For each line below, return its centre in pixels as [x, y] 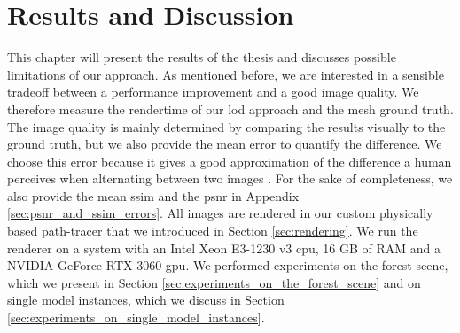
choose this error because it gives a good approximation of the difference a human [230, 161]
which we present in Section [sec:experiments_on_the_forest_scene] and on [214, 282]
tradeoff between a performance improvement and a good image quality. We [213, 92]
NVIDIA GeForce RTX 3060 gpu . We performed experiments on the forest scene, [228, 265]
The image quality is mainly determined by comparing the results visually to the [226, 126]
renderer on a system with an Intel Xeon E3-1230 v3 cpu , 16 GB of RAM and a [224, 248]
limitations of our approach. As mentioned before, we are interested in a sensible [226, 74]
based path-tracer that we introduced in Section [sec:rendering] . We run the [213, 231]
